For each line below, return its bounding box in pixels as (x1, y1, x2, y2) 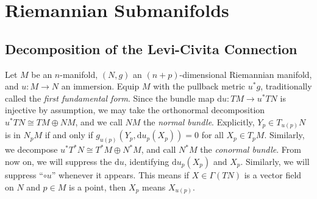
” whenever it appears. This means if (51, 168, 190, 181)
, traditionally (260, 80, 312, 93)
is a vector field (244, 168, 302, 181)
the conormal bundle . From (200, 143, 301, 156)
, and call (141, 143, 176, 156)
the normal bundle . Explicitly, (143, 115, 255, 128)
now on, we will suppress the (5, 155, 112, 167)
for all (201, 128, 224, 141)
